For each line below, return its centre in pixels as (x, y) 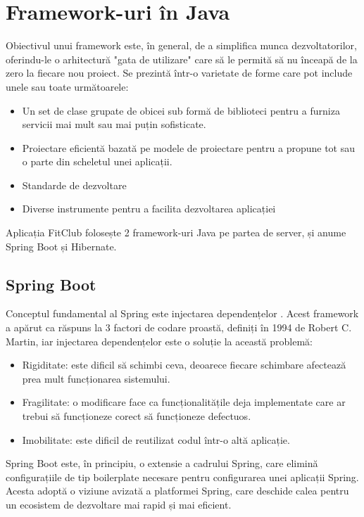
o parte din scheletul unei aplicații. (97, 161)
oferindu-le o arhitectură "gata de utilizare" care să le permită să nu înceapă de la (182, 59)
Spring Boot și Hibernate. (61, 246)
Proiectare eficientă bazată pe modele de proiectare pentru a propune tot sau (189, 147)
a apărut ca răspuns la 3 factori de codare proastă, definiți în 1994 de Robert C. (179, 327)
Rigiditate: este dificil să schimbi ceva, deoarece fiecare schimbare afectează (184, 365)
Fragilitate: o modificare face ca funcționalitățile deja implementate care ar (184, 402)
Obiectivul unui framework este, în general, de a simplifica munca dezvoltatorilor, (181, 45)
